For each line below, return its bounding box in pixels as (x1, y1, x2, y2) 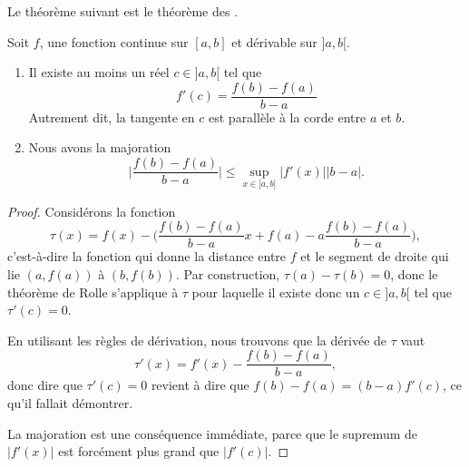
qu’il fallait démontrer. (7, 394, 133, 412)
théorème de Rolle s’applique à (7, 282, 179, 301)
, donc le (390, 264, 438, 283)
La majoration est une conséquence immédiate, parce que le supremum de (7, 423, 417, 443)
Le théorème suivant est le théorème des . (7, 2, 238, 20)
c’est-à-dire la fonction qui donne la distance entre (7, 247, 287, 266)
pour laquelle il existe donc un (191, 282, 360, 301)
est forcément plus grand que (58, 442, 220, 461)
